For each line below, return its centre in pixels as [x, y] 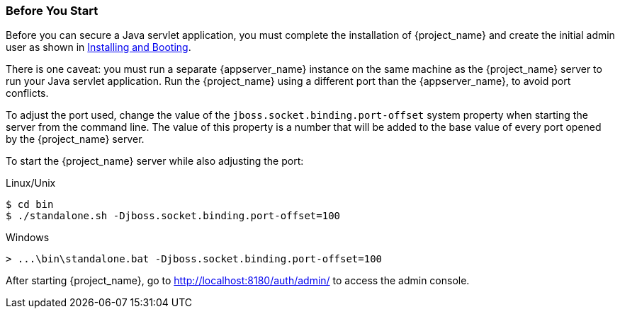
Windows [28, 238]
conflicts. [27, 93]
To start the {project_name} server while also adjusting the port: [155, 161]
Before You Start [52, 11]
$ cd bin [30, 205]
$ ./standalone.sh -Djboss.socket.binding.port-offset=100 [173, 216]
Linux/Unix [31, 183]
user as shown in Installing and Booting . [98, 47]
